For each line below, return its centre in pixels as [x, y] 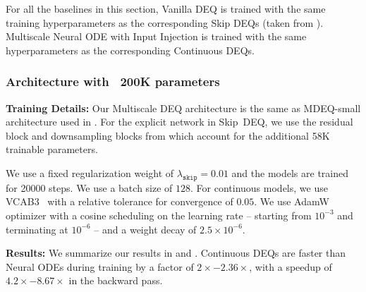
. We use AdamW [292, 201]
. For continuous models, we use [259, 187]
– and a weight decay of [145, 229]
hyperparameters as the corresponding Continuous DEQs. [130, 50]
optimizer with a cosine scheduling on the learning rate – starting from [159, 215]
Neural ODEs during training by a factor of [100, 266]
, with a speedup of [291, 266]
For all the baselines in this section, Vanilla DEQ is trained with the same [166, 8]
